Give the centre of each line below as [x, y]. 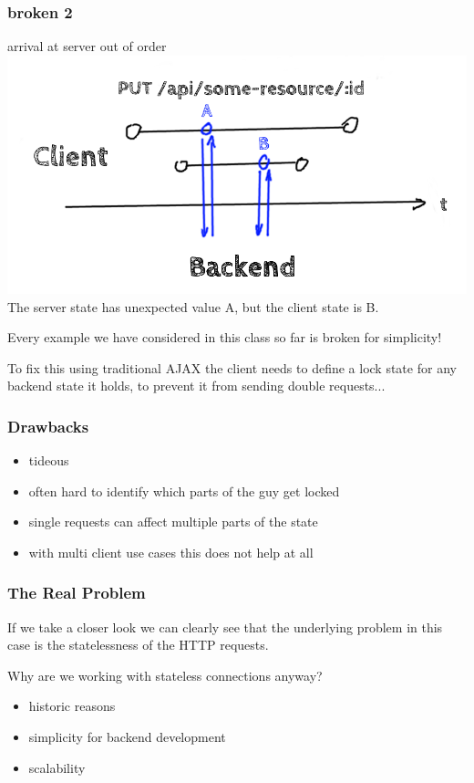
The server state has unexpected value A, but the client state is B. [193, 306]
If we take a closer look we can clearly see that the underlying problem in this [225, 626]
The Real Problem [77, 593]
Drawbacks [48, 426]
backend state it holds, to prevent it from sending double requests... [196, 386]
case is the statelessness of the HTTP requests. [138, 645]
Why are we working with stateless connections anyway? [165, 675]
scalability [57, 767]
